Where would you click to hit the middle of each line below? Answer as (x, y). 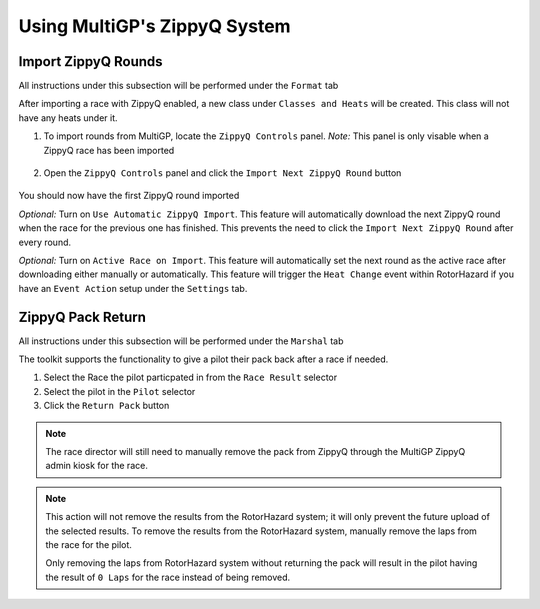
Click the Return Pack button (106, 406)
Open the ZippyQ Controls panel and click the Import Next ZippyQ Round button (222, 173)
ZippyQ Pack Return (82, 316)
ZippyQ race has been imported (109, 150)
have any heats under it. (68, 117)
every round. (45, 242)
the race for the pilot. (88, 544)
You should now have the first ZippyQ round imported (129, 196)
